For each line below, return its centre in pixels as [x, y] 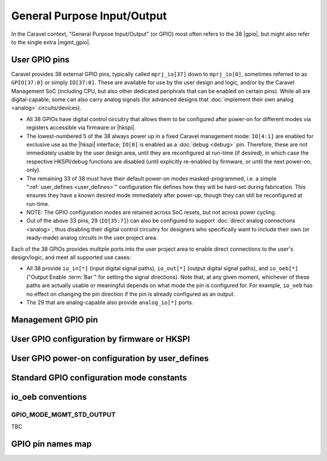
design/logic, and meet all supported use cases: [71, 257]
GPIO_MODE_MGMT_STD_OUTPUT [64, 414]
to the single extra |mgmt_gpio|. [51, 42]
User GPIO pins [40, 60]
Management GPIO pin [54, 320]
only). [34, 170]
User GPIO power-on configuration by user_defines [110, 358]
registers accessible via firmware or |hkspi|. [81, 128]
